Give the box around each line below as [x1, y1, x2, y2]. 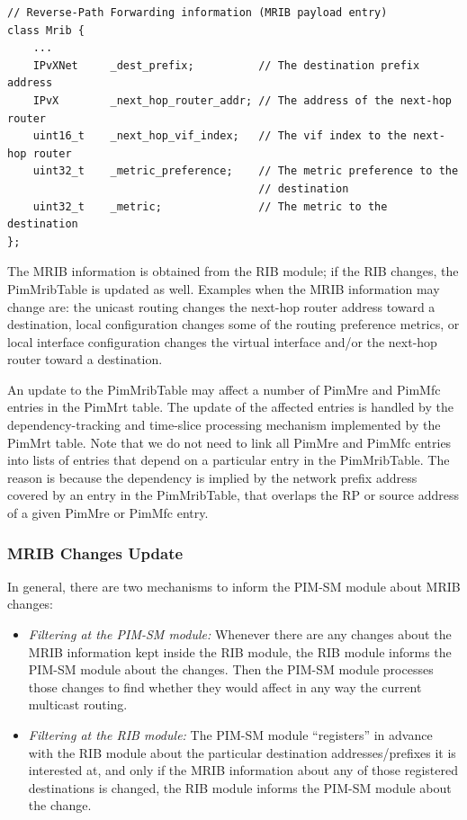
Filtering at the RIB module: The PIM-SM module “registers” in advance [28, 726, 433, 744]
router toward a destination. [7, 350, 163, 369]
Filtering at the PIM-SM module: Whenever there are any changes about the [28, 625, 452, 644]
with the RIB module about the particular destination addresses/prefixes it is [28, 743, 456, 762]
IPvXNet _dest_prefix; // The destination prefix [32, 58, 420, 72]
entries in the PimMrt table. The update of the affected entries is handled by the [7, 397, 454, 416]
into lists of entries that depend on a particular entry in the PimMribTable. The [7, 450, 450, 469]
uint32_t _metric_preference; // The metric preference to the [32, 165, 459, 178]
